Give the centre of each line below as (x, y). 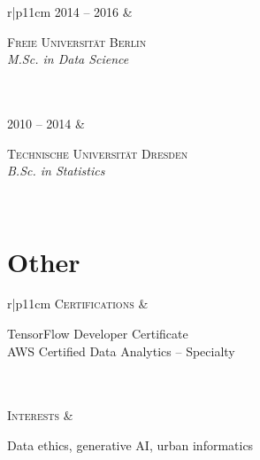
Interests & (40, 415)
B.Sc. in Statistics (56, 171)
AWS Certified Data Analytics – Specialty (121, 351)
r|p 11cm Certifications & (78, 304)
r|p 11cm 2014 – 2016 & (70, 12)
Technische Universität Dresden (98, 153)
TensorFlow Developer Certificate (98, 334)
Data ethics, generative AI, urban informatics (130, 445)
